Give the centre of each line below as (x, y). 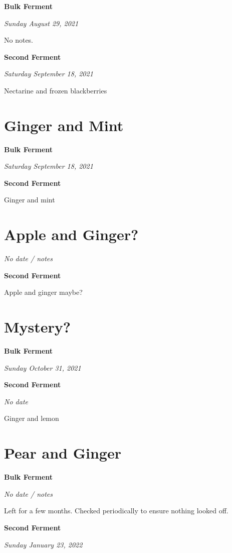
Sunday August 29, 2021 (41, 23)
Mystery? (38, 327)
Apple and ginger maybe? (43, 292)
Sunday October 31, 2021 (43, 367)
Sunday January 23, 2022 (43, 544)
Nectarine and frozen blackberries (56, 90)
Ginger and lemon (32, 418)
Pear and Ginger (63, 453)
